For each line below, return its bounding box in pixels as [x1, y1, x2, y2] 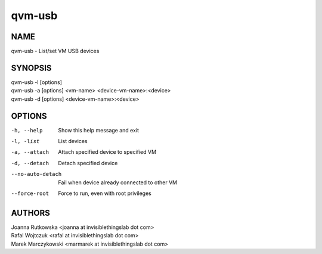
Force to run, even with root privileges [58, 190, 151, 197]
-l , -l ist [11, 138, 40, 145]
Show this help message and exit [58, 126, 140, 134]
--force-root [11, 190, 49, 197]
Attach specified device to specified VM [58, 148, 157, 156]
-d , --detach [11, 160, 49, 166]
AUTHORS [11, 207, 51, 218]
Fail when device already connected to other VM [58, 179, 178, 186]
